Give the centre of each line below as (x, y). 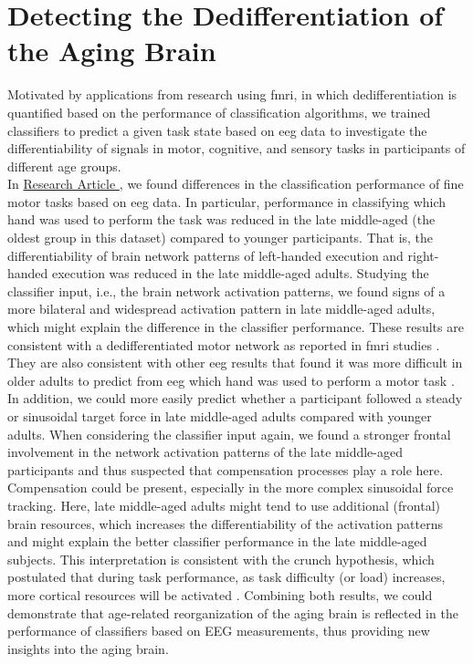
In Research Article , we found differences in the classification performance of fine (236, 184)
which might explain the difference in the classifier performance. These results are (236, 327)
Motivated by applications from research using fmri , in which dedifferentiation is (232, 94)
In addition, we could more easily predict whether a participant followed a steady (235, 398)
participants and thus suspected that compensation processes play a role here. (226, 469)
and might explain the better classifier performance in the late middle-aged (217, 541)
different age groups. (64, 166)
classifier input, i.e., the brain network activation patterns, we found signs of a (226, 290)
